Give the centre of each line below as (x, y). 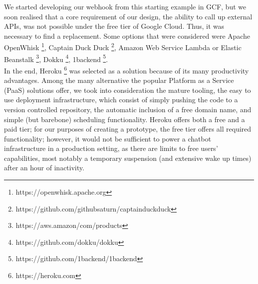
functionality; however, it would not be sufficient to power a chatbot (108, 138)
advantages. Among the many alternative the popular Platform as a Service (119, 80)
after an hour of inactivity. (44, 168)
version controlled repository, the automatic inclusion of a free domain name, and (128, 109)
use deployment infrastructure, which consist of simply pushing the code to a (121, 100)
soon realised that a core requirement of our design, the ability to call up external (128, 16)
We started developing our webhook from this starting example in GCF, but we (125, 6)
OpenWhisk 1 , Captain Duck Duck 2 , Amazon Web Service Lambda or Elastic (123, 47)
